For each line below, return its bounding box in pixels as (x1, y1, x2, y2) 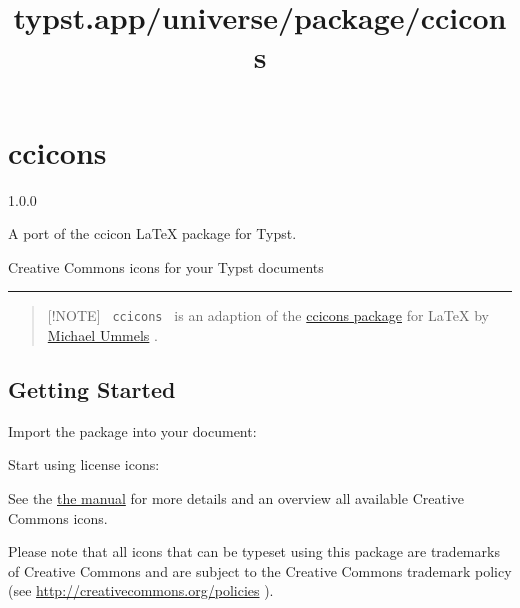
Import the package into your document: (8, 420, 257, 441)
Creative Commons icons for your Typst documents (8, 256, 324, 277)
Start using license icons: (8, 454, 160, 475)
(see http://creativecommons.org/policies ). (8, 580, 274, 601)
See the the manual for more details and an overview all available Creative (8, 487, 464, 508)
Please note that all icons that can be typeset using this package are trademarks (8, 541, 500, 562)
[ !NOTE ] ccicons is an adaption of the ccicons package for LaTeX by (47, 305, 489, 326)
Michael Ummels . (47, 324, 158, 345)
